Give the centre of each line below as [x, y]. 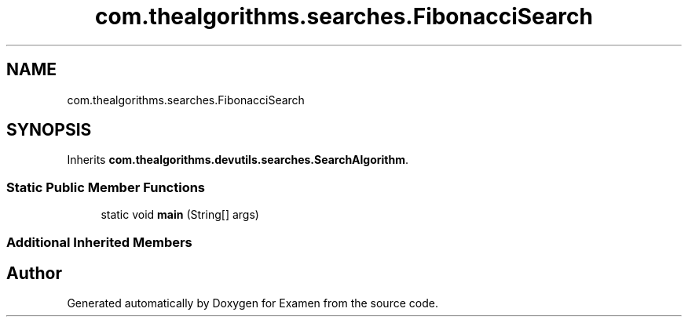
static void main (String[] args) [180, 215]
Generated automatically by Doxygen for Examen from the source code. [253, 303]
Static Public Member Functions [106, 187]
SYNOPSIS [49, 130]
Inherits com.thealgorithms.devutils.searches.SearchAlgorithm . [238, 160]
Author [34, 273]
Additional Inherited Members [99, 242]
